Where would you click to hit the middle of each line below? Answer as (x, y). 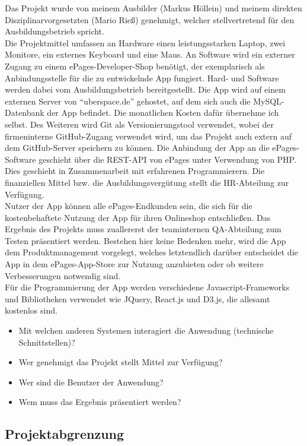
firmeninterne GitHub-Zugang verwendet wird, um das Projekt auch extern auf (148, 136)
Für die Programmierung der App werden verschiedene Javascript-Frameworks (147, 287)
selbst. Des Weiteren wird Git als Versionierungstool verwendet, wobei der (140, 124)
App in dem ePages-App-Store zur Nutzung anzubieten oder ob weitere (134, 264)
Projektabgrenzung (65, 434)
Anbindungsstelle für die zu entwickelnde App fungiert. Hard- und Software (142, 78)
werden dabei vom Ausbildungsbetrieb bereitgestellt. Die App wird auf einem (145, 89)
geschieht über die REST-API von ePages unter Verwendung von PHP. (167, 159)
